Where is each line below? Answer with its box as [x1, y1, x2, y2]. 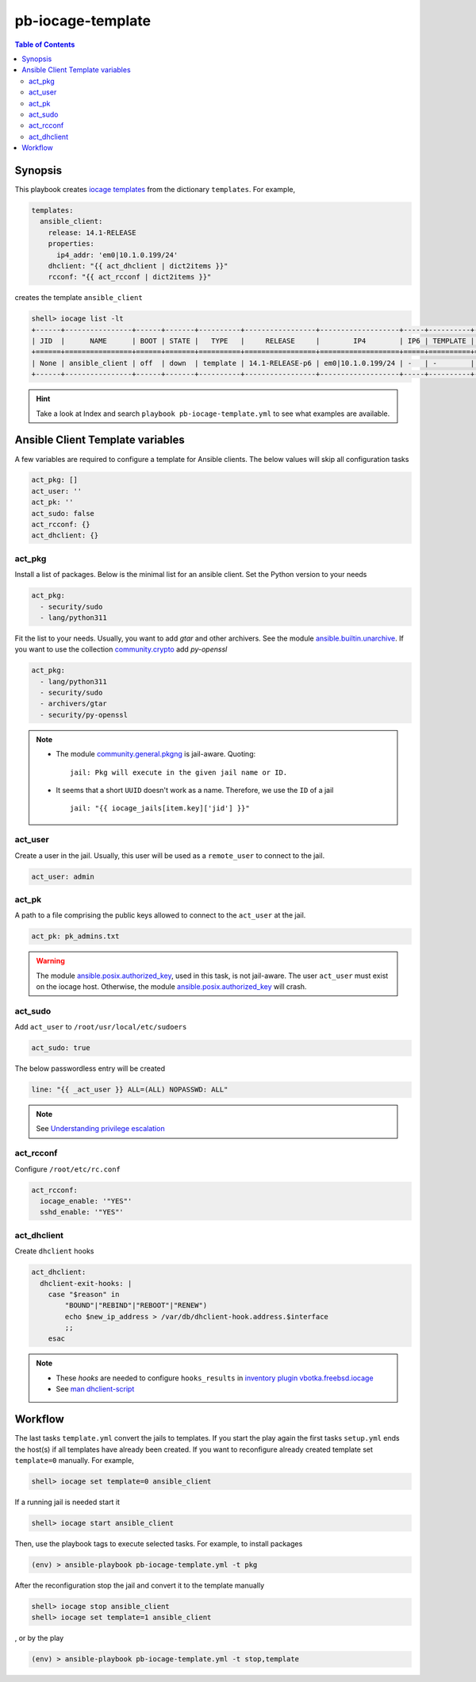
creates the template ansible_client [14, 293, 143, 302]
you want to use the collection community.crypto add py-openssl [14, 645, 228, 654]
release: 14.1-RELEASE [48, 228, 136, 237]
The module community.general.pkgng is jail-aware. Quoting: [56, 749, 256, 759]
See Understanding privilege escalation [36, 1124, 166, 1134]
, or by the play [14, 1634, 64, 1643]
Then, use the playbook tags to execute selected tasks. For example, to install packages [14, 1538, 303, 1548]
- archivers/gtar [40, 699, 107, 708]
